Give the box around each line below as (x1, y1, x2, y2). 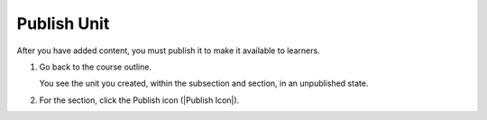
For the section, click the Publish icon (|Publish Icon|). (39, 95, 240, 106)
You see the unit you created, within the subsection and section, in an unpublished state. (39, 78, 369, 89)
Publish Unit (16, 14, 110, 33)
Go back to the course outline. (39, 61, 152, 72)
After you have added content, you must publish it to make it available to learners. (16, 45, 320, 56)
